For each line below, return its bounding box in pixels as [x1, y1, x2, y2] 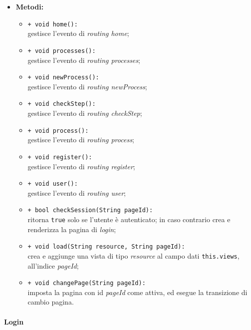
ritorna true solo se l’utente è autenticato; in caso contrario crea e [27, 214, 231, 224]
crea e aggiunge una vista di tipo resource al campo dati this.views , [27, 250, 240, 261]
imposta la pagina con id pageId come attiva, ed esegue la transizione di [27, 287, 248, 297]
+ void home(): [27, 20, 78, 28]
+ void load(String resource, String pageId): [27, 243, 185, 251]
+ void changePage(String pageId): [27, 280, 146, 287]
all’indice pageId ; [27, 260, 79, 271]
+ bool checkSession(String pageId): [27, 207, 153, 214]
